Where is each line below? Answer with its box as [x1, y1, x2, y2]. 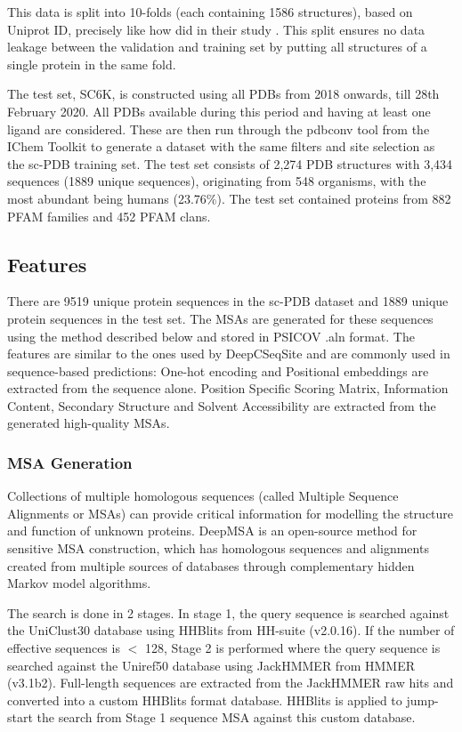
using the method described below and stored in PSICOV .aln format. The [7, 326, 415, 345]
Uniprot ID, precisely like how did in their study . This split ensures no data [7, 20, 426, 38]
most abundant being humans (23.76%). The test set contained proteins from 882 [7, 189, 451, 207]
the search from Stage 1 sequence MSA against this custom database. [36, 708, 416, 727]
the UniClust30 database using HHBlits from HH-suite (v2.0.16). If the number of [7, 621, 455, 639]
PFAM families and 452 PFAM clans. [7, 206, 211, 225]
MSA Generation [7, 452, 133, 473]
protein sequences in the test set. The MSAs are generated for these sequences [7, 309, 434, 327]
